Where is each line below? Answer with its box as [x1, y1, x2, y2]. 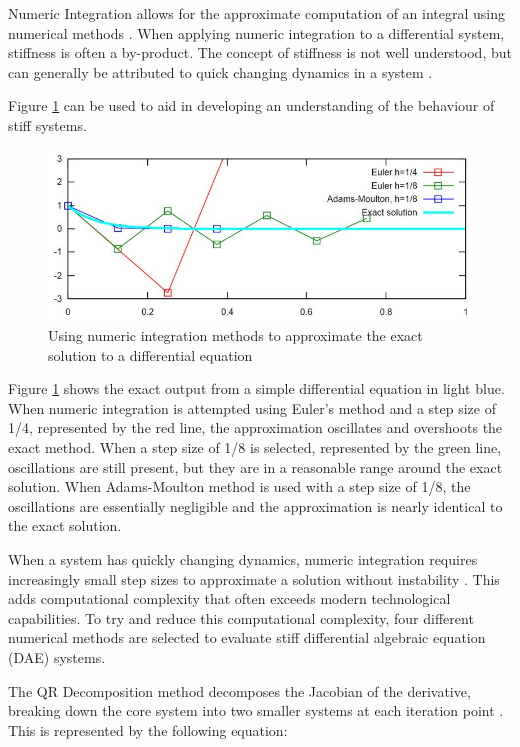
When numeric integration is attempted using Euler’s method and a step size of [8, 397, 496, 418]
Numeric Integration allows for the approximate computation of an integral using [8, 3, 505, 23]
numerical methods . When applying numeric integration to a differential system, [8, 22, 505, 43]
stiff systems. [8, 114, 87, 135]
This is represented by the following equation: [8, 719, 288, 740]
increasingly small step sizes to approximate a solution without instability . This [8, 568, 500, 589]
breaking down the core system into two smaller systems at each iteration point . [8, 700, 504, 721]
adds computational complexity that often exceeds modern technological [8, 588, 451, 609]
